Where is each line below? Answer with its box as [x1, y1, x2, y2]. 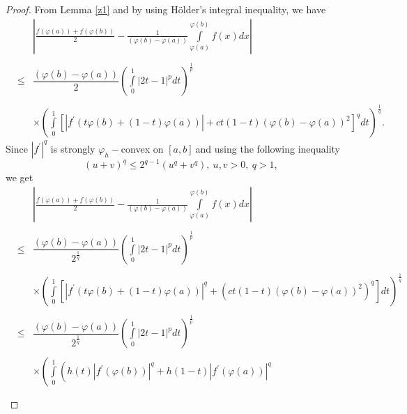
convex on [121, 141, 164, 155]
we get [6, 170, 33, 185]
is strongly [50, 141, 95, 155]
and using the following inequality [195, 141, 340, 155]
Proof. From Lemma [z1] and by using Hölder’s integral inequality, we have [6, 2, 326, 16]
